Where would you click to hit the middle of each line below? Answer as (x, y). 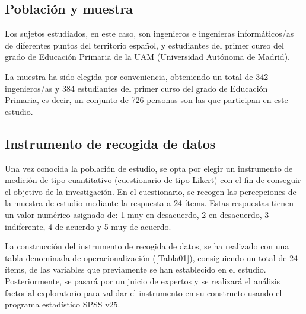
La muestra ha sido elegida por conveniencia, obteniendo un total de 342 (137, 76)
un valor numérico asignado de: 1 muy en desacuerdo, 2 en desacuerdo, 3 (137, 214)
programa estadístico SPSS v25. (63, 304)
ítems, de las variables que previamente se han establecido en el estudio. (136, 269)
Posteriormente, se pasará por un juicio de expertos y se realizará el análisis (143, 281)
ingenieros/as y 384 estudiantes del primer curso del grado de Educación (136, 88)
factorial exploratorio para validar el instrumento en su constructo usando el (144, 292)
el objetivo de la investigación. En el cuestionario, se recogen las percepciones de (151, 191)
